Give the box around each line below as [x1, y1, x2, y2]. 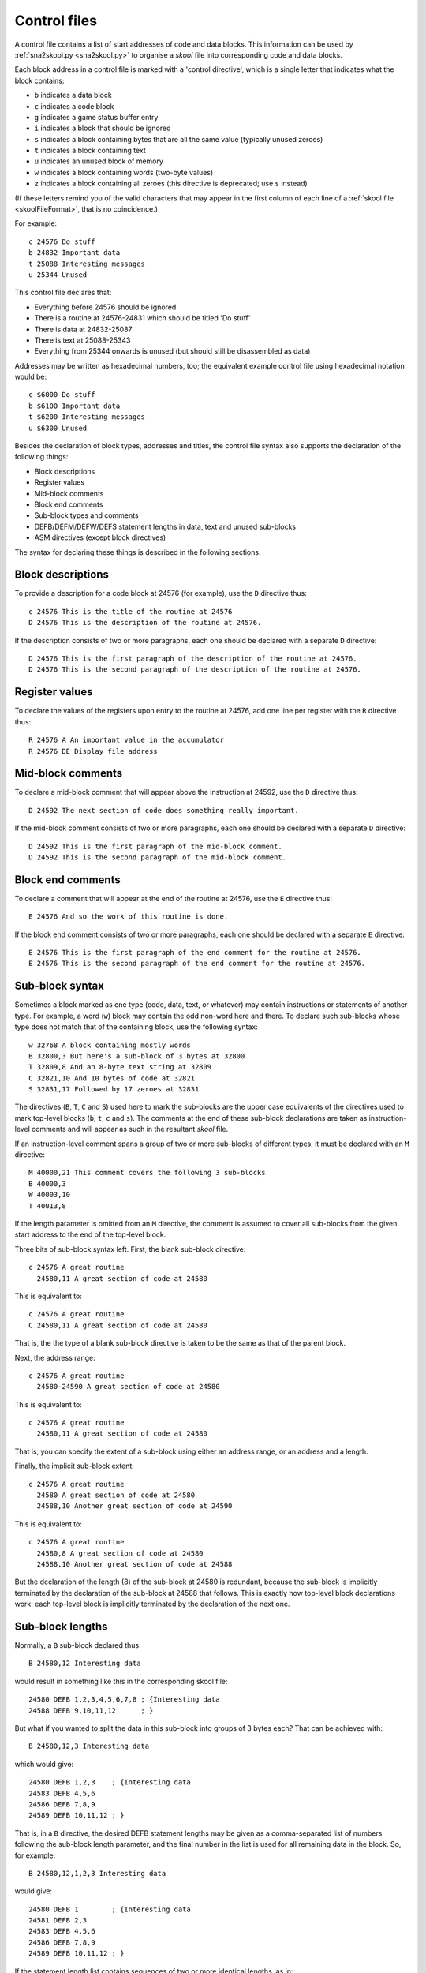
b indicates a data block [34, 91, 112, 100]
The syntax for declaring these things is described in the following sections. [14, 547, 261, 556]
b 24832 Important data [28, 249, 121, 257]
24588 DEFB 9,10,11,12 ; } [28, 1705, 154, 1715]
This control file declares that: [14, 288, 112, 298]
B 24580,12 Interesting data [28, 1659, 141, 1668]
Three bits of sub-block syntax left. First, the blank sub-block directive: [14, 1244, 246, 1254]
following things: [14, 452, 69, 462]
